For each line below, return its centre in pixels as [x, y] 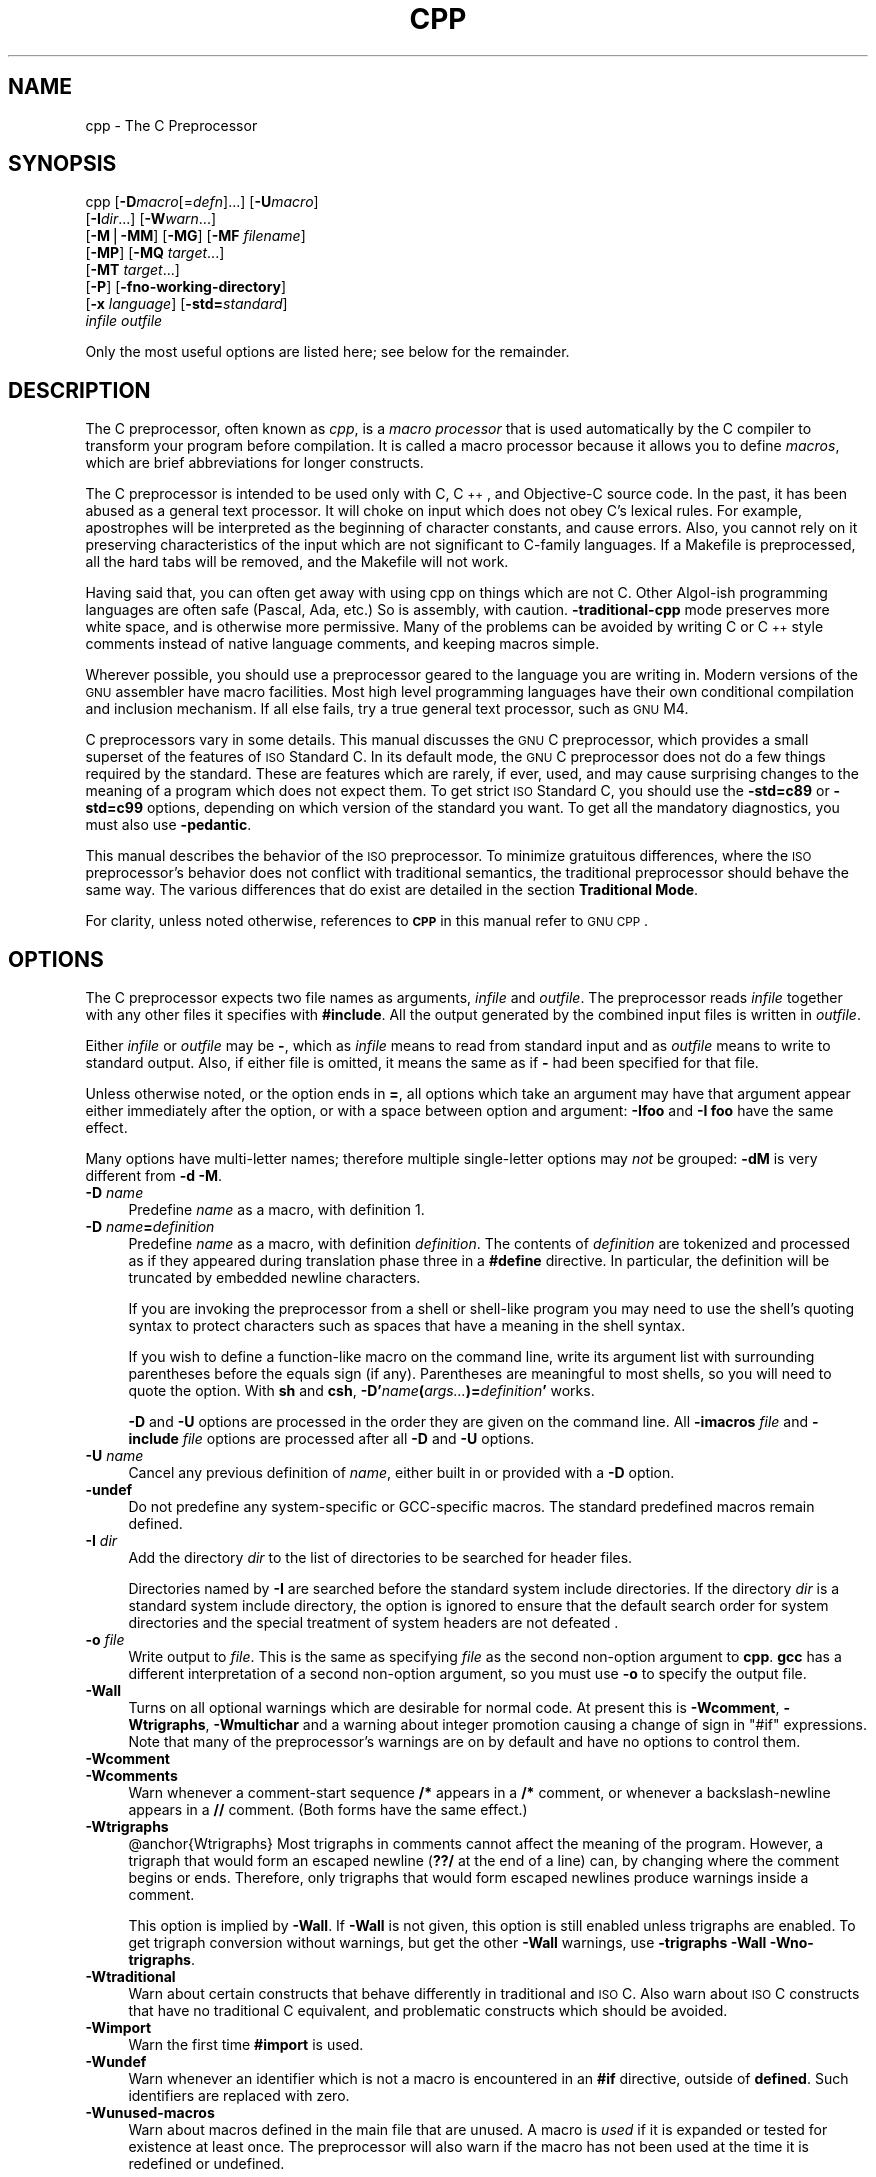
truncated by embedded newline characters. [274, 1278]
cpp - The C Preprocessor [171, 125]
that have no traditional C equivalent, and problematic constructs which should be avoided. [428, 2011]
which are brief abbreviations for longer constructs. [254, 463]
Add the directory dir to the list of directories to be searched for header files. [380, 1558]
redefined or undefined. [206, 2164]
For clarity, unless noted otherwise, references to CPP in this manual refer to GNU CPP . [367, 921]
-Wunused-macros [150, 2113]
